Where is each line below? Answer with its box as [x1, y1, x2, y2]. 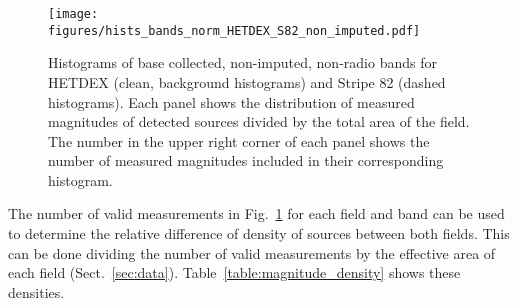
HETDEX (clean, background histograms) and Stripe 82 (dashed [48, 71, 446, 92]
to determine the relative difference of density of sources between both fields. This [8, 223, 510, 244]
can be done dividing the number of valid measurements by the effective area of [8, 242, 496, 263]
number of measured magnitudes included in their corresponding [48, 150, 444, 171]
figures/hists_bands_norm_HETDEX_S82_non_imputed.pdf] [48, 23, 421, 38]
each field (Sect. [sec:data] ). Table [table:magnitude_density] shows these [8, 262, 461, 283]
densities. [8, 281, 65, 302]
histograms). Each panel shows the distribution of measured [48, 91, 415, 112]
